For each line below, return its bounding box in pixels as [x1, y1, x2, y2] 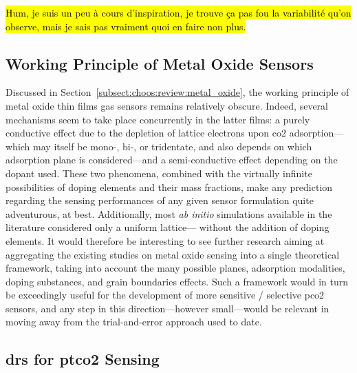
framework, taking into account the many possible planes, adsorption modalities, [6, 261, 345, 275]
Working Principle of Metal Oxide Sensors [6, 52, 314, 74]
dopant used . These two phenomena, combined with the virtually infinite [6, 165, 312, 180]
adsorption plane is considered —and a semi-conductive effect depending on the [6, 152, 338, 167]
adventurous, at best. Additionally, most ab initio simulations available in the [6, 206, 332, 221]
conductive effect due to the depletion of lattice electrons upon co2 [6, 125, 287, 140]
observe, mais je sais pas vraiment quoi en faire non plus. [6, 19, 246, 33]
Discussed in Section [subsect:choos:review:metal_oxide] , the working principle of [6, 85, 349, 99]
